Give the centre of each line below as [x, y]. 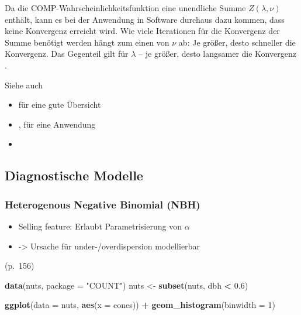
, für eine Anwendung [57, 124]
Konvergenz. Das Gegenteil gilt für [67, 54]
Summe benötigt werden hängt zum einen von [87, 42]
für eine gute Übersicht [60, 105]
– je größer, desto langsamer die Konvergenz [217, 54]
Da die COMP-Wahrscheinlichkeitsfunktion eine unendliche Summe [125, 8]
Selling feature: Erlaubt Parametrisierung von [100, 226]
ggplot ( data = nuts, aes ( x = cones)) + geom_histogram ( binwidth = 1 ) [140, 305]
